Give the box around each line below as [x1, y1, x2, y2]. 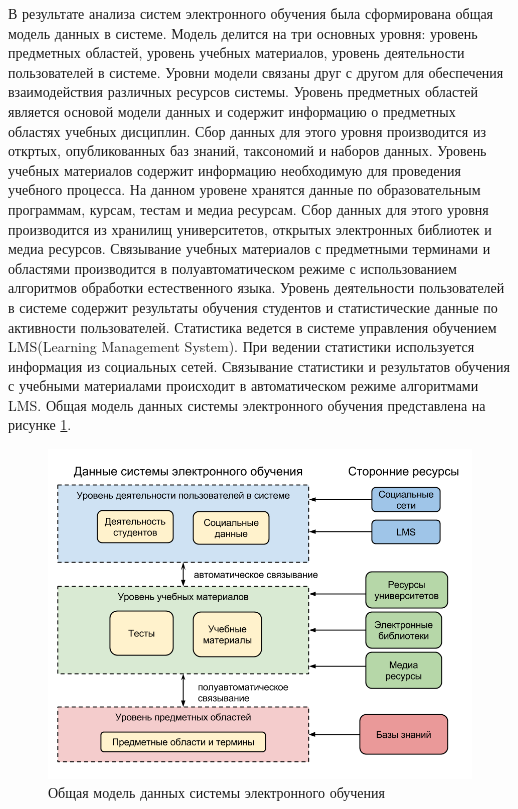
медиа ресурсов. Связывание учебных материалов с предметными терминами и [8, 238, 491, 259]
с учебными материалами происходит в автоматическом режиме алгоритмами [8, 375, 479, 396]
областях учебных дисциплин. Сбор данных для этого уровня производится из [8, 120, 486, 141]
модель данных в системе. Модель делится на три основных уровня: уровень [8, 22, 478, 43]
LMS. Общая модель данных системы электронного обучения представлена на [8, 394, 486, 415]
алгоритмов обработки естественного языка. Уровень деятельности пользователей [8, 277, 505, 298]
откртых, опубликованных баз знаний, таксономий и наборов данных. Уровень [8, 140, 487, 161]
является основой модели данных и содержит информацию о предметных [8, 100, 456, 121]
